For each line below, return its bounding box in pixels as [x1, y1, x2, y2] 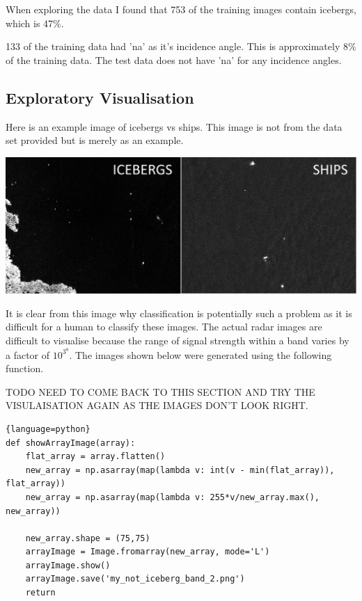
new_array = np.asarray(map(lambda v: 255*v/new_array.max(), [25, 492, 320, 502]
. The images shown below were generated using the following [69, 347, 332, 362]
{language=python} [6, 424, 90, 434]
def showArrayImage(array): [6, 438, 136, 448]
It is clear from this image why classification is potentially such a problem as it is [6, 305, 352, 320]
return [25, 588, 56, 598]
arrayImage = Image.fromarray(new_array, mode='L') [25, 547, 270, 557]
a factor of [6, 347, 50, 362]
